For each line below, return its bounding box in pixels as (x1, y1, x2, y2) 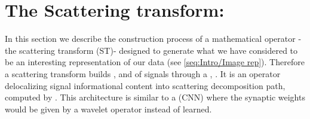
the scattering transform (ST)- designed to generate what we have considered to (5, 44, 298, 56)
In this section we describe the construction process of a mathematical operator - (5, 32, 302, 45)
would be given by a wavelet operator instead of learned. (5, 102, 212, 115)
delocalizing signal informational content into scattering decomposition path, (5, 79, 286, 91)
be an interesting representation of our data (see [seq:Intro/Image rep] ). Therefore (5, 56, 305, 68)
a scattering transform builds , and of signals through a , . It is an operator (5, 67, 281, 80)
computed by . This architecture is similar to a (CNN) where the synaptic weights (5, 91, 305, 103)
